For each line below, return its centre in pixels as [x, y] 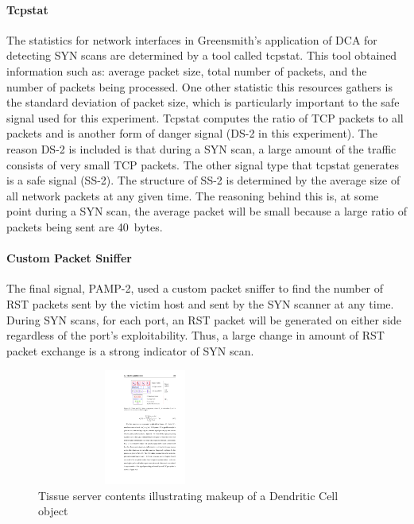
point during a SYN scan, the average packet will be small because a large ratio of [207, 211]
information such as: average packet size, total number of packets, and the [187, 70]
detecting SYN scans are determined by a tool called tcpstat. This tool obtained [202, 55]
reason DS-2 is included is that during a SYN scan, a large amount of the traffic [201, 148]
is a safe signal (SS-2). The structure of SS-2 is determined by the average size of [203, 180]
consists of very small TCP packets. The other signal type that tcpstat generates [203, 164]
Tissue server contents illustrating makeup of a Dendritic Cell [188, 495]
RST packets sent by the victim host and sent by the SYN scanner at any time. [200, 303]
